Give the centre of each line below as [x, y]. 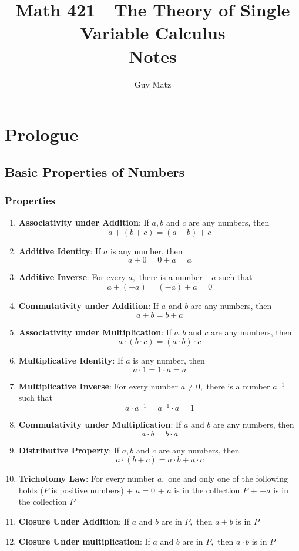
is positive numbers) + [92, 490]
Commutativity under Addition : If [89, 306]
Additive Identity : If [60, 251]
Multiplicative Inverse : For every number [98, 386]
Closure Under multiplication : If [84, 541]
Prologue [42, 134]
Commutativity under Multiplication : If [100, 424]
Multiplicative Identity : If [71, 360]
